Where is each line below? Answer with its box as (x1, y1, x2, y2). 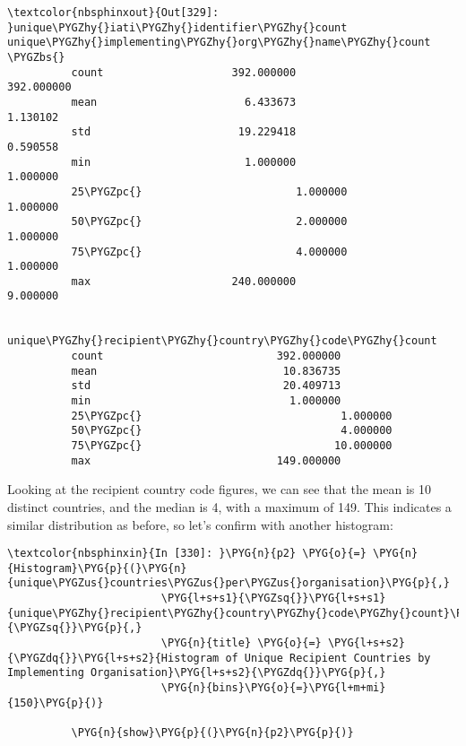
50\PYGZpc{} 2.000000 (71, 215, 348, 229)
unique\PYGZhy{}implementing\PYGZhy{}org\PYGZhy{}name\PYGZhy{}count (7, 36, 431, 49)
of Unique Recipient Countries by (225, 651, 431, 664)
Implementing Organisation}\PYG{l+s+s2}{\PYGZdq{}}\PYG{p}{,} (7, 666, 386, 680)
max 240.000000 (71, 274, 297, 288)
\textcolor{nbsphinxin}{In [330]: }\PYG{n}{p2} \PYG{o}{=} (7, 547, 367, 560)
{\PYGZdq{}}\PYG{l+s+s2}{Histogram (7, 651, 220, 664)
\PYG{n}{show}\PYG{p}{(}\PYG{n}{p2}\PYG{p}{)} (71, 726, 354, 739)
